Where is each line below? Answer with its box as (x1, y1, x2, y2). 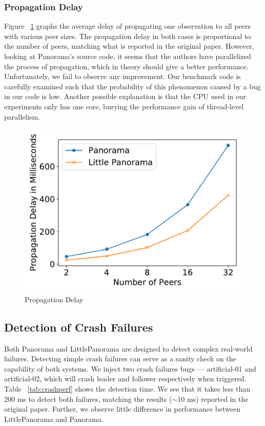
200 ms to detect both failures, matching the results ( (4, 393, 172, 404)
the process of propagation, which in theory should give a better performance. (4, 61, 249, 71)
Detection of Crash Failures (4, 319, 153, 335)
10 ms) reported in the (177, 393, 249, 404)
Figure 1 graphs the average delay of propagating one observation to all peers (4, 21, 251, 31)
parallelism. (4, 111, 40, 122)
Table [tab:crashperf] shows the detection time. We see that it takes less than (4, 383, 251, 394)
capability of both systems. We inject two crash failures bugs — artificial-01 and (4, 363, 256, 374)
